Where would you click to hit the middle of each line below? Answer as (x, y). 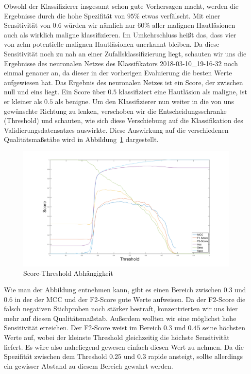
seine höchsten (224, 328)
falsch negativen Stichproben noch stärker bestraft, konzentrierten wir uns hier (121, 309)
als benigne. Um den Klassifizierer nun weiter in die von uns (144, 101)
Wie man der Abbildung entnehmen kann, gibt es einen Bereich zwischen (113, 289)
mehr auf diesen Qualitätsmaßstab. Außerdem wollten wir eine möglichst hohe (120, 318)
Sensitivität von (27, 25)
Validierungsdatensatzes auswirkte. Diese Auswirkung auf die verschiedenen (116, 130)
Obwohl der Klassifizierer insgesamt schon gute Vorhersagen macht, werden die (121, 6)
